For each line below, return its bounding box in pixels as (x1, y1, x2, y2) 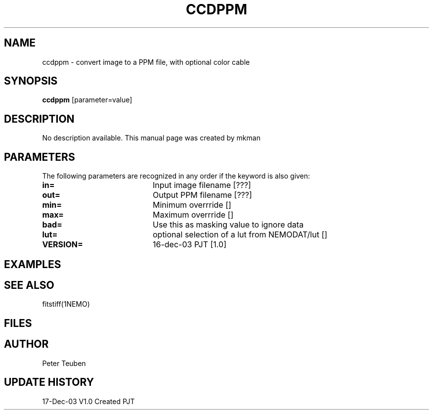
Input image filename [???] (152, 180, 251, 190)
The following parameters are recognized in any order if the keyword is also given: (42, 172, 310, 181)
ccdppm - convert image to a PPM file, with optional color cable (42, 57, 250, 66)
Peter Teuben (42, 359, 86, 368)
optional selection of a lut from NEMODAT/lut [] (152, 230, 328, 240)
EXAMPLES (4, 258, 61, 271)
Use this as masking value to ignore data (152, 220, 304, 230)
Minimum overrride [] (152, 200, 231, 210)
